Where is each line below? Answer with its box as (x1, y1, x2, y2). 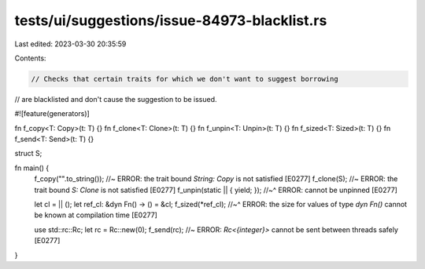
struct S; (14, 149, 42, 158)
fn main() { (14, 163, 50, 173)
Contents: (14, 53, 46, 63)
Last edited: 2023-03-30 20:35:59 (14, 39, 127, 49)
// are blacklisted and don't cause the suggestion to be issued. (14, 94, 217, 104)
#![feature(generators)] (14, 109, 90, 118)
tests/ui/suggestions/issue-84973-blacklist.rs (14, 12, 327, 29)
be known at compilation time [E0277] (34, 210, 157, 220)
